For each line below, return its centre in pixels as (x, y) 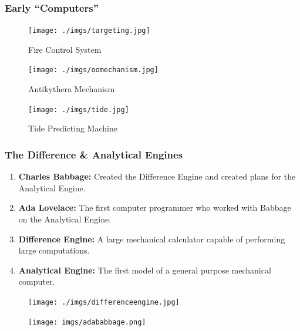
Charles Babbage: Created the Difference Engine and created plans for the (157, 176)
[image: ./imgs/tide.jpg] (79, 109)
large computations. (54, 250)
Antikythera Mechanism (72, 89)
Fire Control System (65, 49)
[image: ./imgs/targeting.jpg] (89, 31)
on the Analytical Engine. (65, 219)
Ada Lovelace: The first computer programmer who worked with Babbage (155, 207)
